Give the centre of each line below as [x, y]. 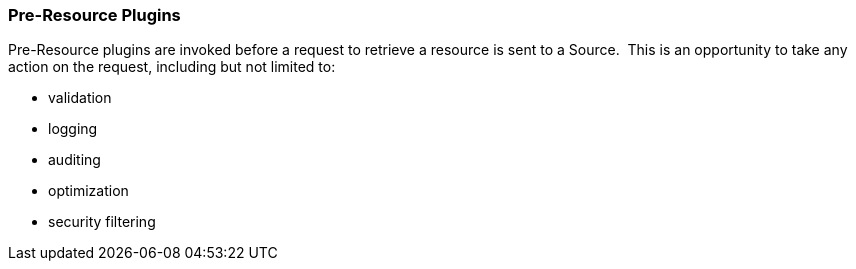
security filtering [102, 222]
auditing [74, 160]
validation [80, 98]
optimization [88, 191]
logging [73, 129]
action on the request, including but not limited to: [172, 67]
